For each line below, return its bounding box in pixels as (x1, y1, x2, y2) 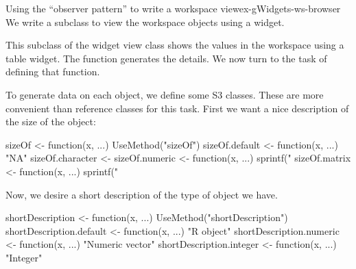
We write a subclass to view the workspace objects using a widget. (5, 14, 285, 29)
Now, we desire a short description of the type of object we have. (5, 187, 278, 201)
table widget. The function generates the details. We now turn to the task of (5, 51, 327, 65)
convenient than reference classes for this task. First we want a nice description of (5, 101, 349, 115)
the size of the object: (5, 114, 96, 129)
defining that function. (5, 64, 100, 79)
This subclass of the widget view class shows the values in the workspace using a (5, 38, 344, 52)
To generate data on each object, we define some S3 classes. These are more (5, 87, 324, 101)
